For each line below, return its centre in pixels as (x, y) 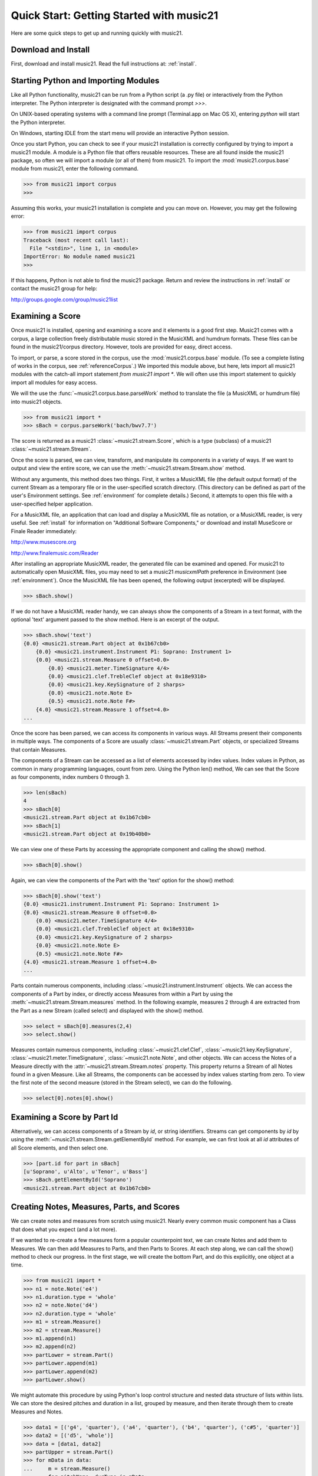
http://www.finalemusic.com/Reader (55, 553)
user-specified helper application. (52, 504)
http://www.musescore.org (44, 542)
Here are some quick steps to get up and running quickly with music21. (97, 33)
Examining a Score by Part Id (64, 1117)
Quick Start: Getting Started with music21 (115, 15)
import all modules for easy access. (54, 382)
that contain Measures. (39, 749)
